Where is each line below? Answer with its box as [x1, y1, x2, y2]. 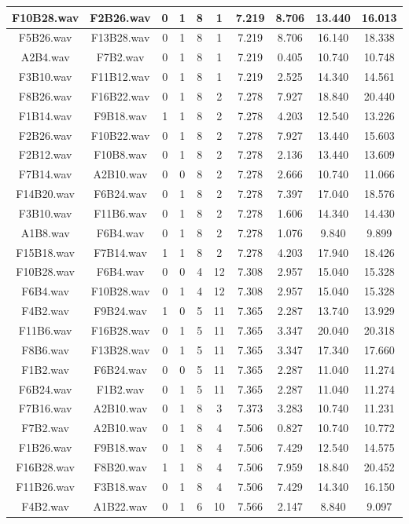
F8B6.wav [21, 341, 69, 357]
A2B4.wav [20, 49, 70, 65]
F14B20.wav [16, 185, 75, 202]
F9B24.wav [94, 302, 147, 319]
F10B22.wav [90, 126, 150, 143]
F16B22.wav [90, 87, 150, 104]
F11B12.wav [90, 68, 150, 85]
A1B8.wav [20, 224, 70, 240]
